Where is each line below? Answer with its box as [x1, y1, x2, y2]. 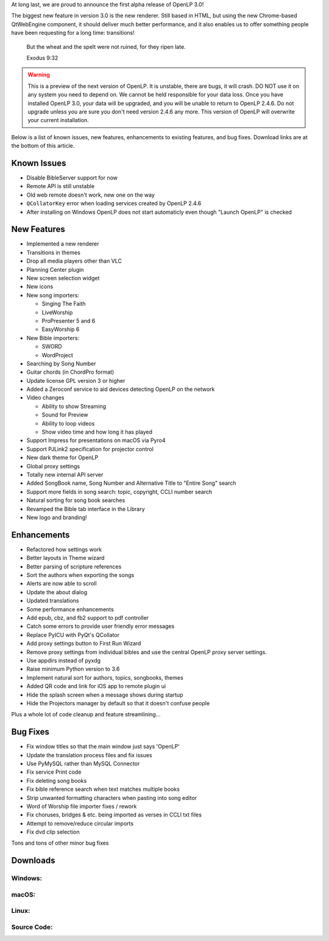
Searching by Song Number [26, 360, 97, 367]
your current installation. [27, 117, 90, 124]
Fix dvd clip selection [26, 828, 80, 836]
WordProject [41, 351, 73, 358]
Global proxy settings [26, 462, 80, 470]
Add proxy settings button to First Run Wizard [26, 640, 141, 647]
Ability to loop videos [41, 420, 95, 427]
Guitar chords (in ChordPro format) [26, 368, 115, 376]
